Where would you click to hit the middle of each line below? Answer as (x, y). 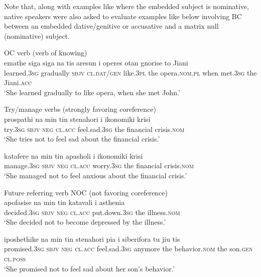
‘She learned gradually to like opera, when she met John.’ (92, 92)
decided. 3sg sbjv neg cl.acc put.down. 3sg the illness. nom (92, 212)
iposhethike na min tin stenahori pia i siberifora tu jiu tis (92, 238)
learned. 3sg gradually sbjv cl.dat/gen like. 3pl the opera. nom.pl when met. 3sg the (130, 72)
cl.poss (15, 259)
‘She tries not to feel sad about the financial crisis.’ (82, 139)
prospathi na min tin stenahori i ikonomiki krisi (77, 119)
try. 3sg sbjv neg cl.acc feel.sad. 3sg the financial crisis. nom (94, 129)
